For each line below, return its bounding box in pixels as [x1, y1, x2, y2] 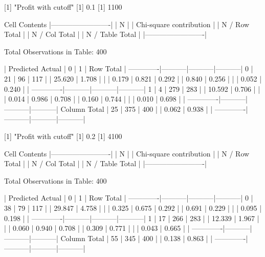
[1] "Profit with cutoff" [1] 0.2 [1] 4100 [4, 130, 122, 141]
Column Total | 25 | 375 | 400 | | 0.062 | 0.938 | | [60, 103, 213, 114]
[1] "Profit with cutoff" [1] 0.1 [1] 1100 [4, 2, 122, 12]
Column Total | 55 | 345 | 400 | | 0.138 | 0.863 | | [60, 232, 213, 243]
